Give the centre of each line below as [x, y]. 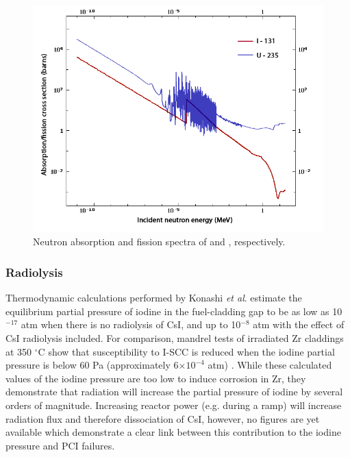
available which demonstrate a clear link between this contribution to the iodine [173, 432]
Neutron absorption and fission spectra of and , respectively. [159, 242]
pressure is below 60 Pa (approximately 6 [92, 365]
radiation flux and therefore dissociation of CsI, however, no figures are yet [163, 418]
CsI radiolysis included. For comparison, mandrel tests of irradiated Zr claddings [175, 338]
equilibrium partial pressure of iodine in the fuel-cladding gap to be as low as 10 [174, 311]
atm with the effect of [299, 324]
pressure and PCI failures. [60, 445]
